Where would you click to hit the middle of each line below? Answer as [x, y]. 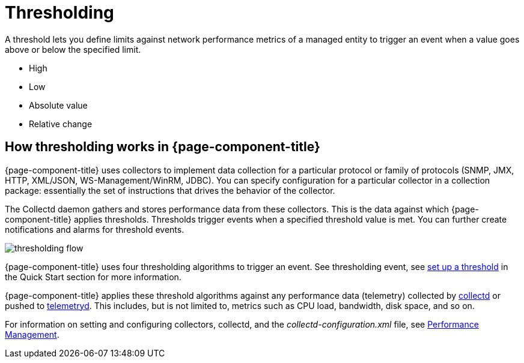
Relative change [61, 124]
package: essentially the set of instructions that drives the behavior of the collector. [170, 190]
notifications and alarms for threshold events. [95, 229]
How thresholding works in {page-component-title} [163, 147]
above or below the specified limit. [73, 49]
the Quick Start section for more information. [93, 277]
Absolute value [58, 105]
